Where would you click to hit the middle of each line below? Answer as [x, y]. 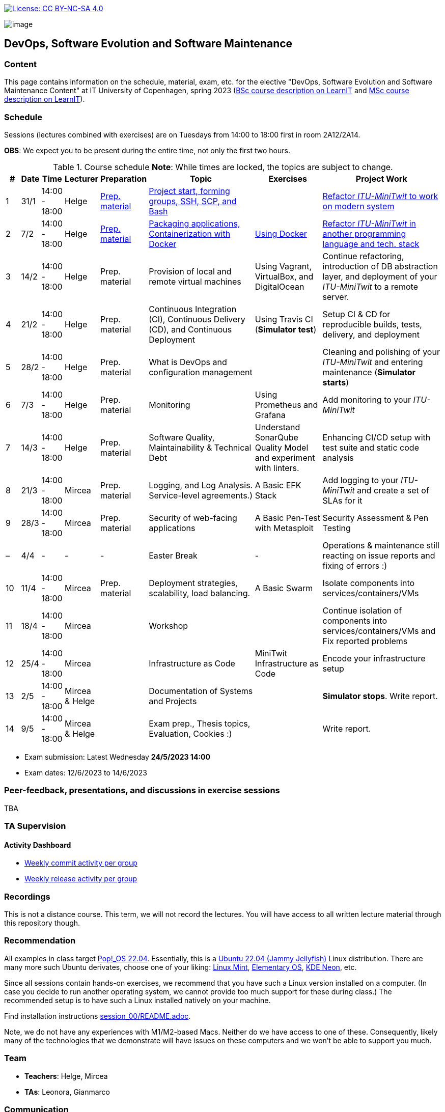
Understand [277, 427]
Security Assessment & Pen [376, 518]
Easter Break [173, 555]
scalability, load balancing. [200, 593]
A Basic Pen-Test [287, 518]
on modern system [358, 206]
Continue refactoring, [363, 256]
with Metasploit [284, 528]
